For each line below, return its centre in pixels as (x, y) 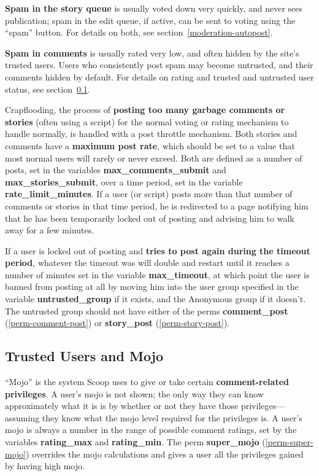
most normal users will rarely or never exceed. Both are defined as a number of (154, 158)
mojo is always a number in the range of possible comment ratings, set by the (151, 430)
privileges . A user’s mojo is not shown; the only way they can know (135, 393)
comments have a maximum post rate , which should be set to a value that (150, 145)
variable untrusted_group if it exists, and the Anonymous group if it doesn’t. (156, 299)
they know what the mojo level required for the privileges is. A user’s (172, 417)
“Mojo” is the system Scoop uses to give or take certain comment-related (147, 382)
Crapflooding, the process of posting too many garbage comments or (145, 110)
